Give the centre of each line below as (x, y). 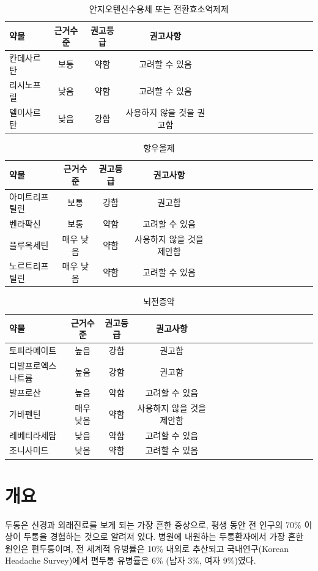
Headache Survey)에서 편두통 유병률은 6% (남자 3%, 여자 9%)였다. (131, 560)
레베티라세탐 (33, 435)
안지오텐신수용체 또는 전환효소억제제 (159, 9)
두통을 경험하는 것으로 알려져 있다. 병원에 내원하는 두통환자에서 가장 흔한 (164, 536)
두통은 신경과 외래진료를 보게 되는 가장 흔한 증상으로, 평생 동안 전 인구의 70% (153, 524)
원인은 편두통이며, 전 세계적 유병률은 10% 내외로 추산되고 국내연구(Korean (147, 548)
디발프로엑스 (33, 365)
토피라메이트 (33, 350)
